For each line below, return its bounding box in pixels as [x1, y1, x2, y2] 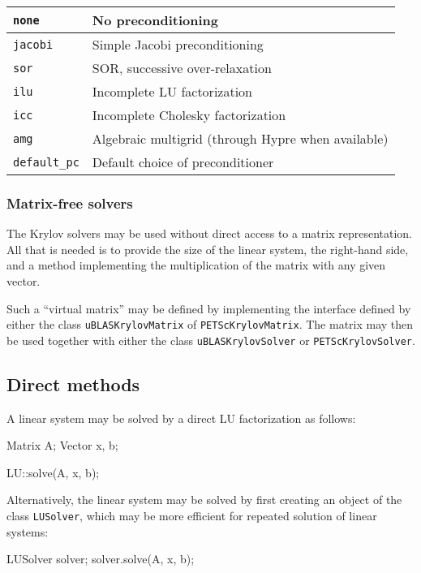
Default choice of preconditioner [92, 153, 274, 171]
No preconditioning [92, 11, 218, 29]
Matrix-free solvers [6, 192, 133, 213]
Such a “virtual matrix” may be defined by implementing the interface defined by [6, 299, 411, 317]
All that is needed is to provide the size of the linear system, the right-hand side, [6, 240, 409, 257]
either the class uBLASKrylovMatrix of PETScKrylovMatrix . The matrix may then [6, 316, 414, 333]
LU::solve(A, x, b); [6, 463, 100, 480]
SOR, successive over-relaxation [92, 58, 272, 77]
